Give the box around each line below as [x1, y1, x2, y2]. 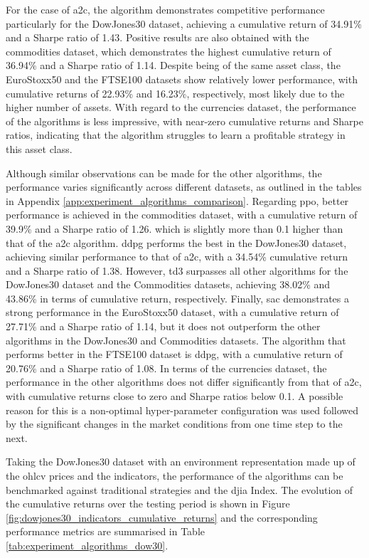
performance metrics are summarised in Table [6, 524, 205, 539]
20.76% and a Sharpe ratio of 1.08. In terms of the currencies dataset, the [6, 360, 327, 375]
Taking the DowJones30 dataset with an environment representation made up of [6, 454, 355, 469]
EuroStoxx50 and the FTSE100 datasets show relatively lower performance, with [6, 71, 358, 86]
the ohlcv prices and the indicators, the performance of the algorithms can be [6, 468, 343, 483]
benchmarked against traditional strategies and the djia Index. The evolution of [6, 482, 353, 497]
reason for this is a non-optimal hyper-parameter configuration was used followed [6, 402, 359, 417]
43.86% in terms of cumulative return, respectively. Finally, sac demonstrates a [6, 290, 349, 305]
